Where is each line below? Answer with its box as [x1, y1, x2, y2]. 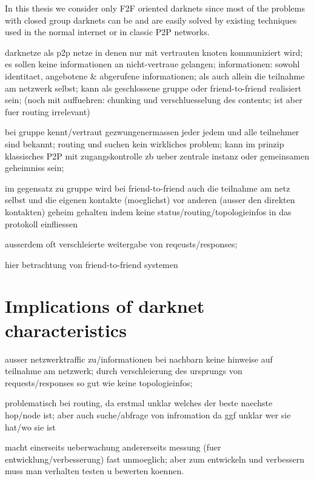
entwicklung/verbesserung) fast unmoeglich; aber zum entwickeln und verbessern [5, 452, 305, 465]
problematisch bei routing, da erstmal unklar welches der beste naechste [5, 397, 273, 409]
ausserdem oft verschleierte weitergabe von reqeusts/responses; [5, 238, 238, 250]
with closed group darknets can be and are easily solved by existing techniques [5, 13, 297, 26]
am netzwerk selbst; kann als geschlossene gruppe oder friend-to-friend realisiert [5, 81, 302, 94]
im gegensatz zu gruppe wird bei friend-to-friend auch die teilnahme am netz [5, 181, 290, 194]
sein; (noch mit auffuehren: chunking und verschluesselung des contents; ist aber [5, 93, 302, 106]
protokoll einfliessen [5, 217, 78, 230]
